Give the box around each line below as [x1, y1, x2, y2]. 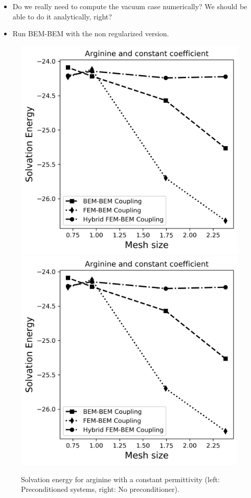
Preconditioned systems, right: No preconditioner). [21, 484, 179, 494]
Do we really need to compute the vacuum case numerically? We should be [12, 1, 247, 11]
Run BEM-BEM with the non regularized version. [12, 28, 169, 39]
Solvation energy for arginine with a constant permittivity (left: [21, 473, 220, 484]
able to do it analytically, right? [12, 11, 112, 21]
